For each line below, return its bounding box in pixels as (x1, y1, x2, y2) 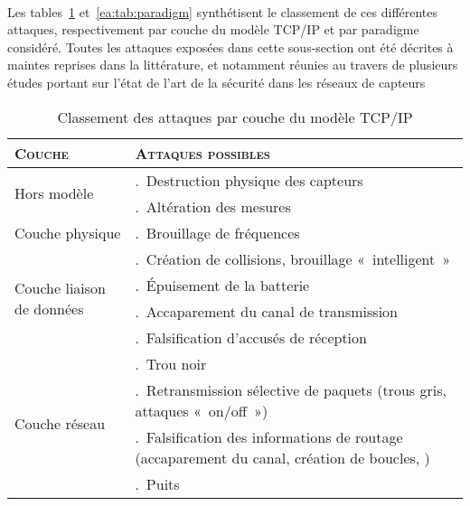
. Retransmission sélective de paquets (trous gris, (135, 379, 446, 400)
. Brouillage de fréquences (135, 221, 300, 243)
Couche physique (14, 221, 121, 243)
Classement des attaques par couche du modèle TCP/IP (57, 106, 413, 127)
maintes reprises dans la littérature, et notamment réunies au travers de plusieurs (7, 55, 458, 74)
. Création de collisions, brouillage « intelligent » (135, 248, 451, 269)
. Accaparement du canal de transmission (135, 300, 398, 322)
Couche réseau (14, 413, 106, 435)
